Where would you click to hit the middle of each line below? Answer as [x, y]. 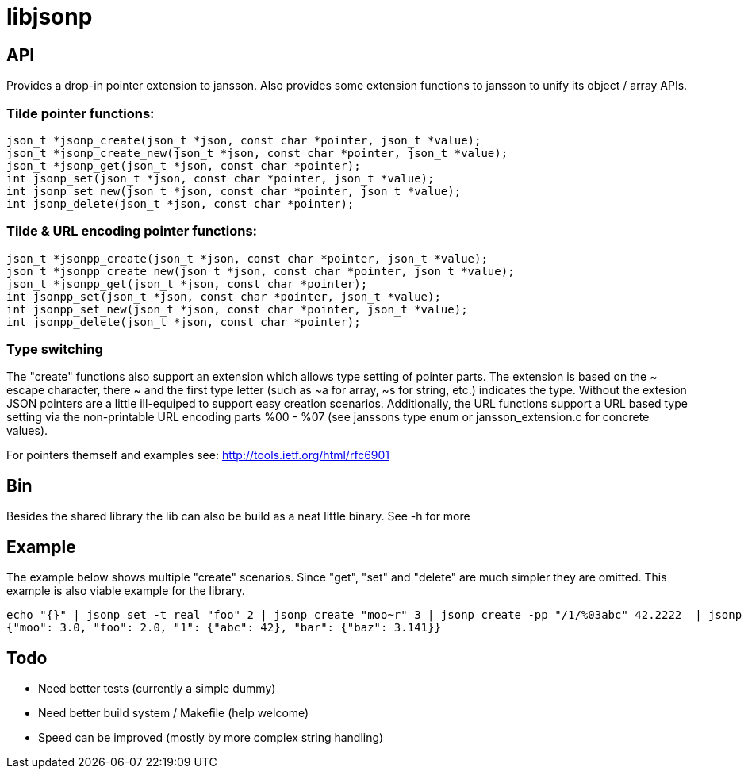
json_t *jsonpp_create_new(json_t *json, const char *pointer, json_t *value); [261, 271]
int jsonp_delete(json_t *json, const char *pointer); [180, 203]
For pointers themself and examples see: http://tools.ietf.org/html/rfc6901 [198, 455]
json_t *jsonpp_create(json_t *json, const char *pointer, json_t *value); [247, 258]
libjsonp [50, 17]
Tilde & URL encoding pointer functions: [132, 231]
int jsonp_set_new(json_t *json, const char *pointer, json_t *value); [234, 191]
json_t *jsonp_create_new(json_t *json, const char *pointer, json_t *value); [257, 153]
